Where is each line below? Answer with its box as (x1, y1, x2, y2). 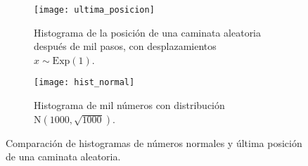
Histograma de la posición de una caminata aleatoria (34, 25, 262, 39)
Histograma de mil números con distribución (34, 98, 225, 113)
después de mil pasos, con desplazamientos (34, 39, 217, 53)
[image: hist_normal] (34, 77, 135, 88)
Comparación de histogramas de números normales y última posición (6, 135, 302, 150)
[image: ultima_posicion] (34, 5, 155, 15)
